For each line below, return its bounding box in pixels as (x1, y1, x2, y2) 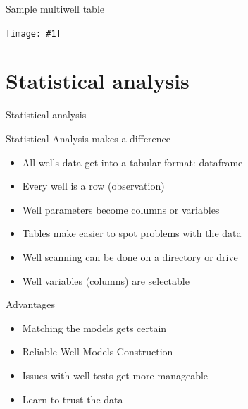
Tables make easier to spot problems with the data (22, 226, 242, 240)
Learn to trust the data (22, 391, 123, 406)
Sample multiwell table (6, 1, 104, 16)
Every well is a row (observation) (22, 178, 165, 193)
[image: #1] (6, 28, 61, 39)
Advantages (6, 297, 56, 312)
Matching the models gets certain (22, 320, 167, 335)
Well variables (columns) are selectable (22, 273, 190, 288)
